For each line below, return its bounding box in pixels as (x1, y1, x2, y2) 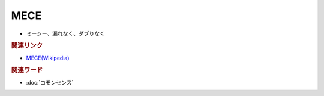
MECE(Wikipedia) (26, 54, 70, 61)
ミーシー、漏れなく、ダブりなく (26, 30, 105, 37)
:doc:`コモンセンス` (26, 79, 74, 86)
